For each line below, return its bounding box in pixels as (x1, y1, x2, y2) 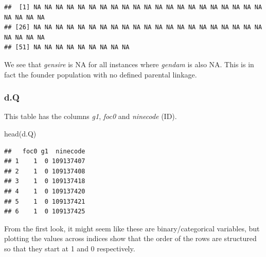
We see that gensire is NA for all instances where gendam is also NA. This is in (4, 58, 254, 69)
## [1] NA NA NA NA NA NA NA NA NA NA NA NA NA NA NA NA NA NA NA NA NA (4, 4, 262, 11)
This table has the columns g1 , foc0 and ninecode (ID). (4, 111, 177, 122)
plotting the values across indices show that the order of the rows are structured (4, 233, 257, 244)
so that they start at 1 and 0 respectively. (4, 243, 135, 253)
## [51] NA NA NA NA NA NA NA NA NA (4, 44, 130, 51)
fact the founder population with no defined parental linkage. (4, 69, 197, 80)
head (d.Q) (4, 128, 37, 139)
